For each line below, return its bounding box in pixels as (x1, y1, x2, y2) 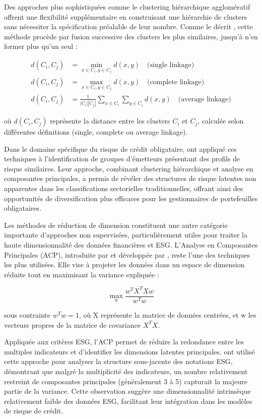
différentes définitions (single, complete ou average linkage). (4, 127, 188, 137)
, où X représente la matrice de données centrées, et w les (79, 309, 256, 320)
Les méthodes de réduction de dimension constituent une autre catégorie (4, 219, 228, 230)
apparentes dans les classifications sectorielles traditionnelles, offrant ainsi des (4, 183, 243, 194)
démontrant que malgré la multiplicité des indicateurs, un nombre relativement (4, 366, 248, 376)
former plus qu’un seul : (4, 41, 78, 51)
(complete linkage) (147, 78, 205, 86)
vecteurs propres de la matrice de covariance (4, 319, 141, 330)
